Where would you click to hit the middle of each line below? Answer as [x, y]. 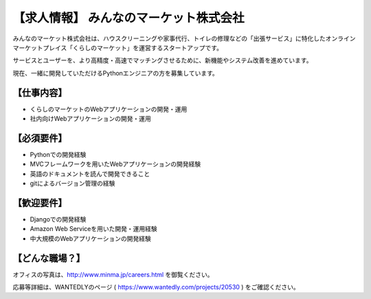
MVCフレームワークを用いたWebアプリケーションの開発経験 [115, 164]
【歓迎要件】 [40, 203]
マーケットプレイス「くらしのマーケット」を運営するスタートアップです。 [118, 47]
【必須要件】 [40, 138]
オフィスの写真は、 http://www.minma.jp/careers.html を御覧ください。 [113, 274]
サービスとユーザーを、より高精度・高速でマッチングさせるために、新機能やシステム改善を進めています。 [162, 60]
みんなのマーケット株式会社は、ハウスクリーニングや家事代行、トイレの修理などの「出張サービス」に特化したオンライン [184, 38]
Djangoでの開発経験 [58, 219]
